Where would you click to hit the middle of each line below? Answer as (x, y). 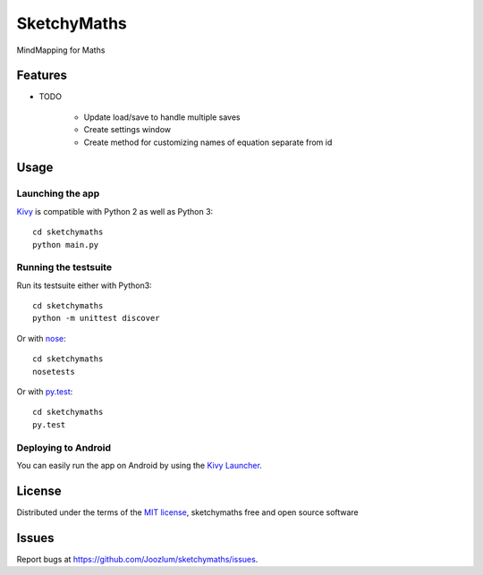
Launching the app (58, 194)
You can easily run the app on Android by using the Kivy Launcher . (140, 465)
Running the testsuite (64, 267)
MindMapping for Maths (61, 50)
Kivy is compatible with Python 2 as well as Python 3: (115, 211)
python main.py (66, 245)
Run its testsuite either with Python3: (84, 285)
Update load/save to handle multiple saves (162, 117)
